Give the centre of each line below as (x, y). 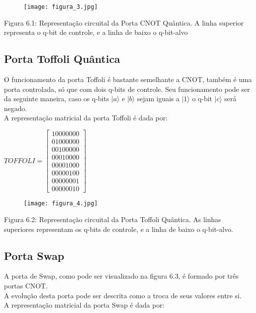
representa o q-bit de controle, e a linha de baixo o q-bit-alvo (96, 32)
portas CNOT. (26, 285)
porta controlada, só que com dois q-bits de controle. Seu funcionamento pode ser (127, 89)
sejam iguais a (158, 99)
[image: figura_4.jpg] (61, 204)
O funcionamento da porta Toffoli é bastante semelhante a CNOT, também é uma (128, 79)
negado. (16, 108)
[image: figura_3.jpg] (61, 7)
